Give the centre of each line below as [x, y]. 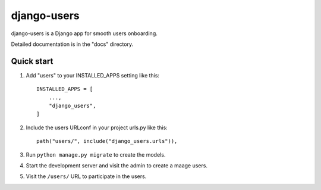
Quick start [32, 61]
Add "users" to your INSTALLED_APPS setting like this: [93, 75]
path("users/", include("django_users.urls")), [107, 141]
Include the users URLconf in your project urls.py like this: [97, 127]
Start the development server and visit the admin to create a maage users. [117, 165]
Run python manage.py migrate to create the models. [96, 154]
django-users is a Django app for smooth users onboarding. [84, 33]
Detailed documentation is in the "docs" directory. [72, 44]
